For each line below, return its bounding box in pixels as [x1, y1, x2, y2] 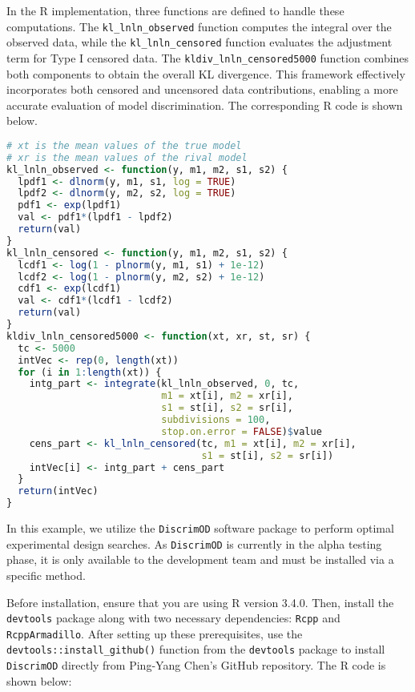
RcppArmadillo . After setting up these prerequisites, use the [6, 625, 303, 642]
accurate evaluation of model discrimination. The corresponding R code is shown [6, 96, 403, 113]
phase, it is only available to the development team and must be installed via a [6, 551, 394, 568]
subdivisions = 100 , [161, 414, 271, 426]
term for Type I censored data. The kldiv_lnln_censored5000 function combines [6, 49, 409, 66]
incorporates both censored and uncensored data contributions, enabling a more [6, 81, 398, 98]
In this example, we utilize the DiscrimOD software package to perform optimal [6, 520, 394, 537]
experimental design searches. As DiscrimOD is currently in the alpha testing [6, 535, 382, 552]
